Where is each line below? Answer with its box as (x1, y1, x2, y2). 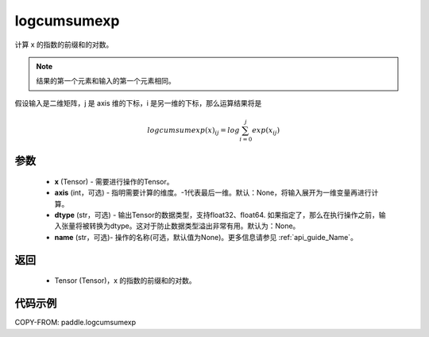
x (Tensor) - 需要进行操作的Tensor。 (54, 176, 174, 186)
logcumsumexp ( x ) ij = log (147, 126, 240, 137)
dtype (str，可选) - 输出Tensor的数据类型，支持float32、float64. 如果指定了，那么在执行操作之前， (54, 211, 379, 220)
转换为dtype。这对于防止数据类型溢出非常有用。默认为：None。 (88, 221, 300, 230)
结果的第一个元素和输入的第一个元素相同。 (36, 76, 176, 86)
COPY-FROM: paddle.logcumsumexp (14, 318, 137, 327)
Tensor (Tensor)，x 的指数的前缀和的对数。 (54, 276, 196, 285)
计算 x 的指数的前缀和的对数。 (14, 40, 114, 49)
